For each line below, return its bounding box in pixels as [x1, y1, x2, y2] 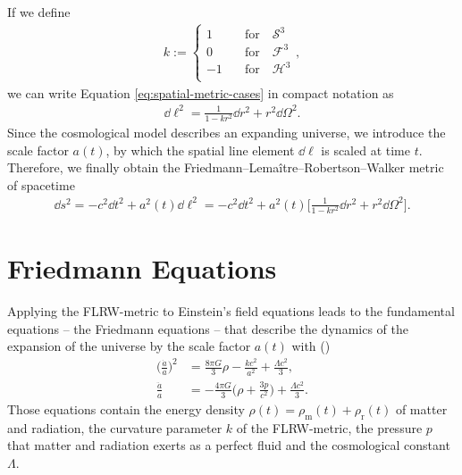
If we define [7, 3, 71, 21]
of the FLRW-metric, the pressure [236, 418, 423, 437]
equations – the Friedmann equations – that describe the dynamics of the [7, 319, 408, 337]
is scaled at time [321, 140, 410, 159]
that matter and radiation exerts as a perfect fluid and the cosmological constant [7, 436, 450, 454]
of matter [395, 399, 448, 418]
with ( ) [291, 337, 331, 355]
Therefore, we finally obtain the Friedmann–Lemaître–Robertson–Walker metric [7, 158, 444, 177]
